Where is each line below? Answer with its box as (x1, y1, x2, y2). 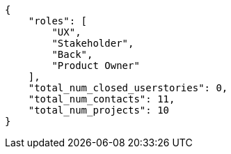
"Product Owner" (51, 60, 140, 71)
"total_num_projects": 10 (28, 105, 170, 116)
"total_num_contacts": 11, (28, 93, 175, 105)
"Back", (51, 49, 93, 60)
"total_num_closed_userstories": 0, (28, 82, 228, 93)
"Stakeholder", (51, 38, 134, 49)
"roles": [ (28, 15, 88, 26)
